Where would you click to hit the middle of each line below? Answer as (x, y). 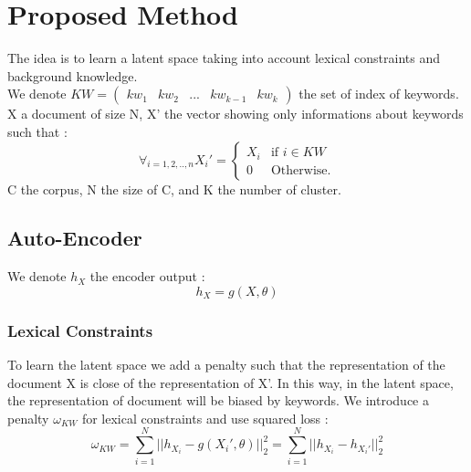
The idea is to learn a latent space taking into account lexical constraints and (224, 58)
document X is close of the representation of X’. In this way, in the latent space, (230, 382)
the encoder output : (147, 276)
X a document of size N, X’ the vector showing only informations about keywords (235, 114)
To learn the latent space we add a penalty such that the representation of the (226, 365)
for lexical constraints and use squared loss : (205, 418)
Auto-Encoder (75, 238)
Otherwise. (301, 170)
